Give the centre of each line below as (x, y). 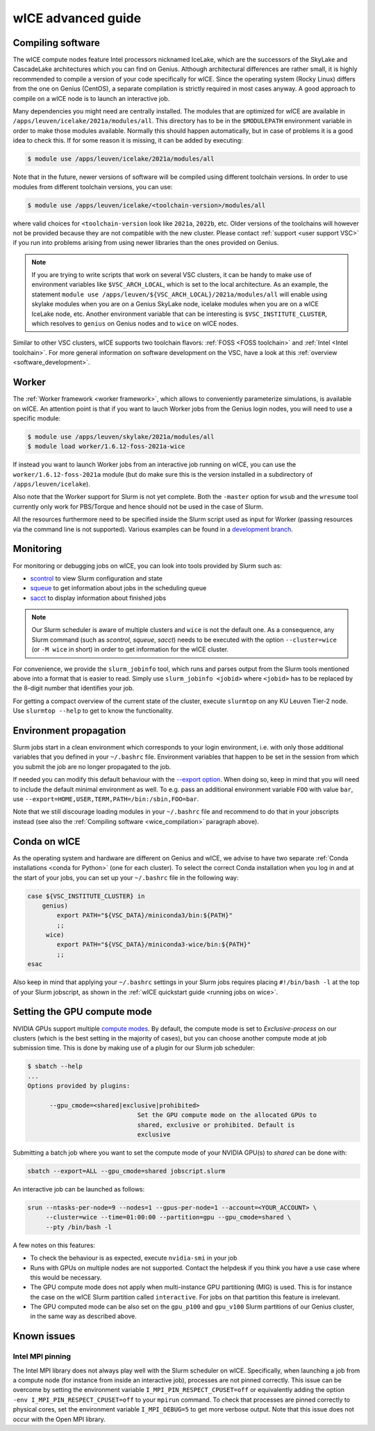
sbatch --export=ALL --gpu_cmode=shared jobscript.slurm (126, 1171)
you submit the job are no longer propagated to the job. (92, 766)
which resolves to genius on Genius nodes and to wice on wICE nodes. (135, 324)
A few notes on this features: (54, 1245)
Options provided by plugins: (79, 1086)
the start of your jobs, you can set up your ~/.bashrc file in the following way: (126, 878)
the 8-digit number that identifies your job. (74, 688)
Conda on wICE (47, 841)
